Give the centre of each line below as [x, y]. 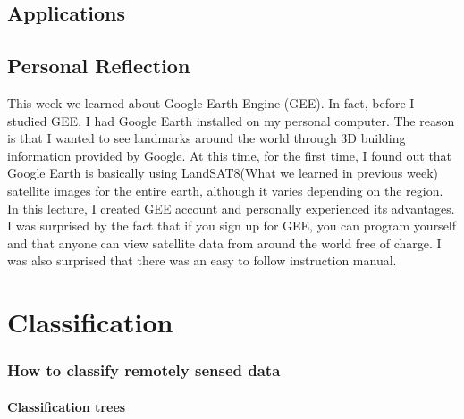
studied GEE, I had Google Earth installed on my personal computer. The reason [231, 120]
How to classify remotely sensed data [144, 370]
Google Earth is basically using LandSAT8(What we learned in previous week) [223, 173]
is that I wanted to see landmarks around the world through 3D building [207, 138]
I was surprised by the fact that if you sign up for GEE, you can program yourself [232, 226]
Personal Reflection [99, 66]
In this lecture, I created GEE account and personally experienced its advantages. [231, 208]
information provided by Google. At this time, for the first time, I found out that [230, 155]
